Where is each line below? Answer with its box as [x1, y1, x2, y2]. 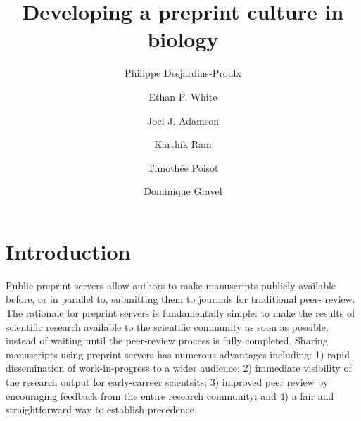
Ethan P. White [148, 89, 217, 103]
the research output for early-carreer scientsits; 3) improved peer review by [6, 374, 329, 389]
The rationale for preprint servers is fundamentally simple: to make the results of [6, 306, 355, 320]
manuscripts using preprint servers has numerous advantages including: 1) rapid [6, 346, 350, 361]
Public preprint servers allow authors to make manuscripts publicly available [6, 277, 336, 292]
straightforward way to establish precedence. [6, 402, 197, 417]
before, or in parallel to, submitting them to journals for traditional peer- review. [6, 291, 355, 306]
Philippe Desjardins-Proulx [125, 65, 241, 80]
